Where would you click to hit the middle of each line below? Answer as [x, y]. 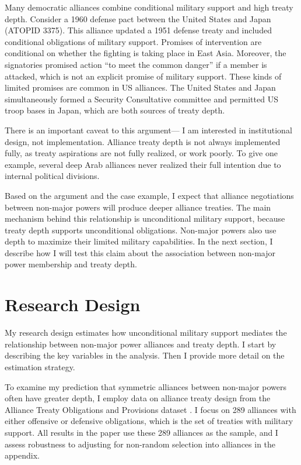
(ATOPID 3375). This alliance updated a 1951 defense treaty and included [138, 30]
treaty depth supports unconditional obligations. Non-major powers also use [141, 230]
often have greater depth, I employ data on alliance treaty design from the [138, 398]
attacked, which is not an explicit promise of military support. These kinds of [143, 76]
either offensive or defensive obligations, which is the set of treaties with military [149, 421]
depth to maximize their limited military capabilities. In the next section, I [139, 241]
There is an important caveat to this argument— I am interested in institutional [148, 130]
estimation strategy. [40, 366]
